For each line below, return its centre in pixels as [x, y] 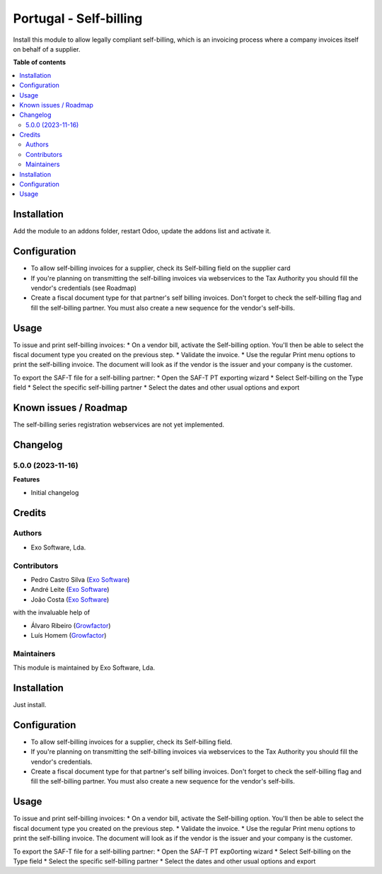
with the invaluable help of [52, 612]
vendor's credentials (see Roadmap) [84, 288]
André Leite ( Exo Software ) [70, 590]
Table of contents [40, 62]
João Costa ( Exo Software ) [70, 599]
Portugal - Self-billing [78, 18]
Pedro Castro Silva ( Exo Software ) [80, 579]
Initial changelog [55, 492]
